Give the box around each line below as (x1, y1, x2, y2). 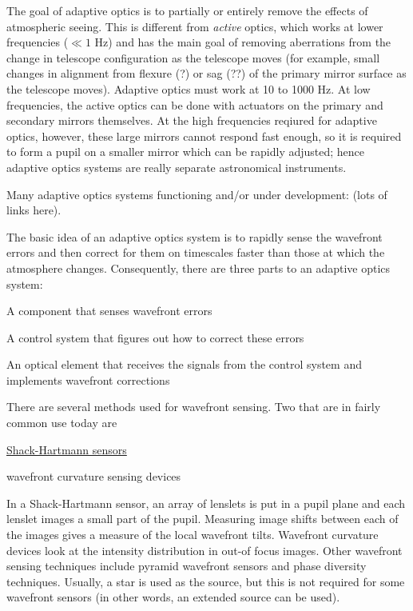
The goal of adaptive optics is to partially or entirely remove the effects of (6, 2, 368, 18)
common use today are (6, 414, 117, 431)
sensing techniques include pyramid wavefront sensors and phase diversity (6, 557, 367, 574)
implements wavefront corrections (6, 371, 170, 388)
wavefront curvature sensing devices (6, 468, 181, 485)
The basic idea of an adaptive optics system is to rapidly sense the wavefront (6, 228, 383, 245)
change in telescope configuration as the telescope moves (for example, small (6, 49, 380, 66)
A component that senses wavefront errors (6, 302, 212, 319)
